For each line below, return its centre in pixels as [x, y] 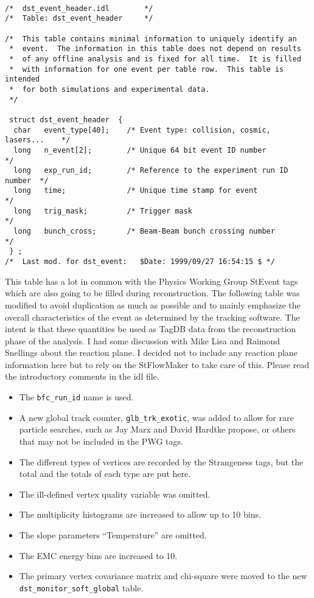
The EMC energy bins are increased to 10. [98, 555]
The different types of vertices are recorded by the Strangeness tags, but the [161, 461]
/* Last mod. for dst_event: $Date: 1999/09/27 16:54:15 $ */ [140, 262]
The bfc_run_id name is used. [76, 397]
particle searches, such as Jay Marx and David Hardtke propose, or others [157, 429]
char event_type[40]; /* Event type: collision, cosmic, [142, 130]
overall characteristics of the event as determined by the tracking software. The [152, 317]
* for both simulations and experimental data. [110, 89]
